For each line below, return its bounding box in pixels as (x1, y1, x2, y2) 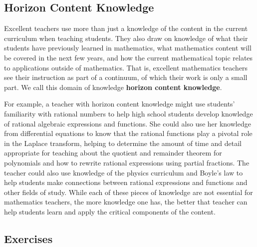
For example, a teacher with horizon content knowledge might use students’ (4, 98, 235, 109)
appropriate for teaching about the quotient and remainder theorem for (4, 147, 222, 158)
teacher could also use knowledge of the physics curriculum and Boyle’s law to (4, 167, 243, 177)
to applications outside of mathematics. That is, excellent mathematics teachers (4, 62, 248, 72)
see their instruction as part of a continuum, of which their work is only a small (4, 72, 248, 82)
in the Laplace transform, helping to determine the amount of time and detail (4, 137, 242, 148)
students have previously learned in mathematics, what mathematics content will (4, 42, 252, 53)
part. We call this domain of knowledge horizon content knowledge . (4, 81, 222, 92)
